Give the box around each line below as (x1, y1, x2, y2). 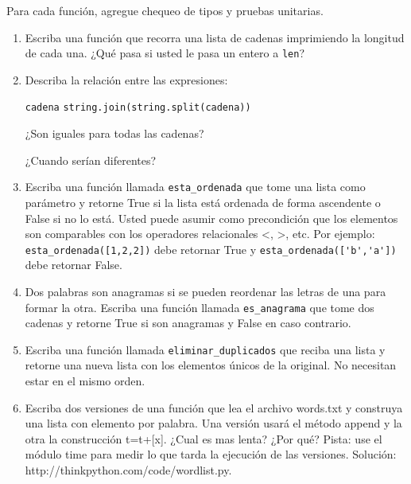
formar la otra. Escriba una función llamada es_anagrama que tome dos (25, 299, 374, 315)
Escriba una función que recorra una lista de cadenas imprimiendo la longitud (25, 29, 405, 45)
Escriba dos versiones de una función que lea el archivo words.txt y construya (25, 399, 403, 416)
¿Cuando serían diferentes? (25, 151, 157, 168)
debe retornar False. (25, 256, 122, 273)
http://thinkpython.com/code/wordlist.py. (25, 462, 232, 478)
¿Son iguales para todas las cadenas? (25, 125, 204, 142)
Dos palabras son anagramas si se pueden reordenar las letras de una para (25, 283, 386, 299)
